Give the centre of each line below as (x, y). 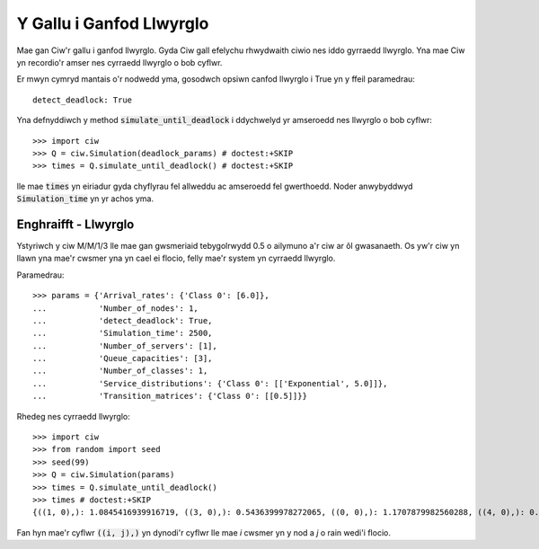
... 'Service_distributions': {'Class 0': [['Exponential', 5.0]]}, (210, 383)
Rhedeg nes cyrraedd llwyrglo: (73, 416)
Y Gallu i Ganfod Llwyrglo (113, 23)
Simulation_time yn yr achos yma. (85, 199)
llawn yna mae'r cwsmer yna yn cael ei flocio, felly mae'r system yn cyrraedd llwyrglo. (176, 258)
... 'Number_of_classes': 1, (120, 371)
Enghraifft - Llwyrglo (75, 224)
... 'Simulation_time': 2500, (123, 333)
